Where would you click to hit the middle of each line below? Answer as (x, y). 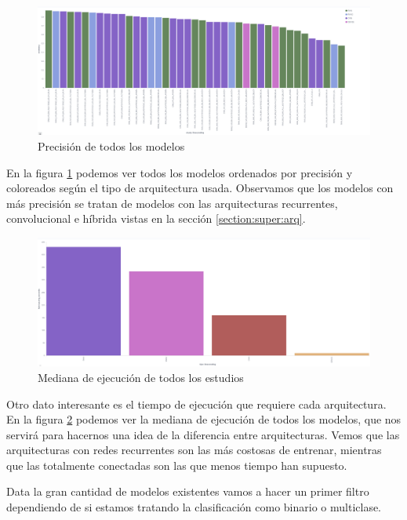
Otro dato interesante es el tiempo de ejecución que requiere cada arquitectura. (196, 404)
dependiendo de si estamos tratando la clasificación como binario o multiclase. (194, 507)
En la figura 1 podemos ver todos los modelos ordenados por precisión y (180, 172)
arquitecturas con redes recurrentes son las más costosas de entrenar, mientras (194, 450)
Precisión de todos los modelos (111, 145)
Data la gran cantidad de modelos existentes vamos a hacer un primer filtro (188, 491)
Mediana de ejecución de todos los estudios (141, 377)
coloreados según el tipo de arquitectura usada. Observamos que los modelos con (200, 188)
